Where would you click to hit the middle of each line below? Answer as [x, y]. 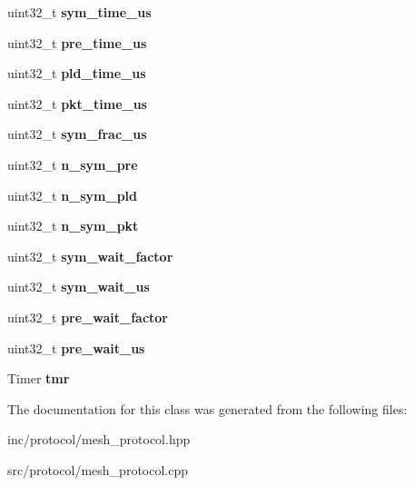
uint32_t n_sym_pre [73, 164]
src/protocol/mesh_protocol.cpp [98, 469]
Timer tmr [39, 378]
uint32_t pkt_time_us [77, 103]
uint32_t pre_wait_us [76, 347]
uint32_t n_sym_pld [73, 195]
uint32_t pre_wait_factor [88, 317]
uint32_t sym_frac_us [77, 134]
